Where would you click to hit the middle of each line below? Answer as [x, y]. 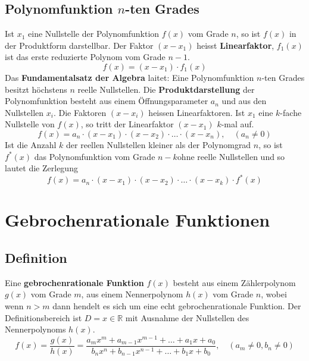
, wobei [274, 294]
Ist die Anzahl [31, 144]
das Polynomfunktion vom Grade [95, 156]
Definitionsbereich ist [43, 317]
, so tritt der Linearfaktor [127, 124]
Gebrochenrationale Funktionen [138, 220]
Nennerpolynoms [35, 329]
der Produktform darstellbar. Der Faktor [79, 45]
